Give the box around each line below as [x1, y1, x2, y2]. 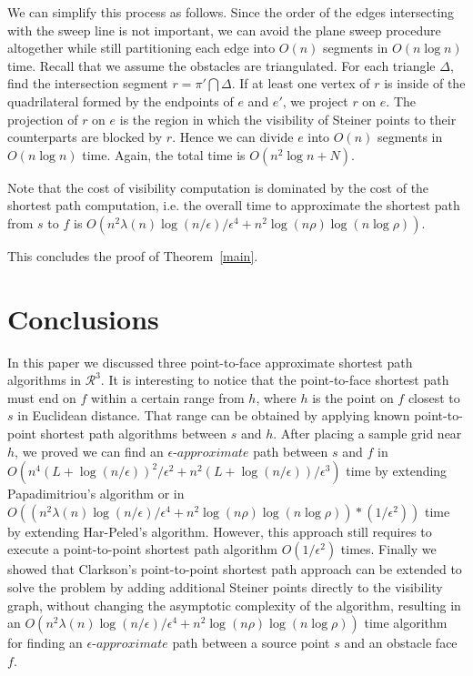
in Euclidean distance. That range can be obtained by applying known [17, 406, 410, 425]
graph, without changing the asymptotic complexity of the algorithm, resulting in [7, 595, 461, 614]
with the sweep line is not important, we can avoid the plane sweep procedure [7, 20, 441, 39]
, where [256, 388, 297, 407]
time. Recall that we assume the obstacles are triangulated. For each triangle [7, 55, 436, 75]
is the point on [312, 388, 394, 407]
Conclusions [7, 299, 159, 337]
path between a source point [172, 633, 330, 652]
